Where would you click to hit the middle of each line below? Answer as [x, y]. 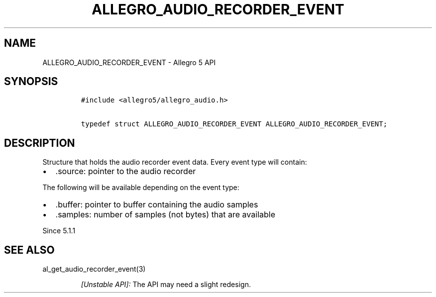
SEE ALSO [29, 250]
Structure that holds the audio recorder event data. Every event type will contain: [175, 162]
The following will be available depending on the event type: [141, 188]
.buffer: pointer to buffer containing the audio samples [157, 205]
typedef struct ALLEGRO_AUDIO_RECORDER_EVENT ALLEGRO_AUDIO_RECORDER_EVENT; [234, 124]
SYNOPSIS [31, 82]
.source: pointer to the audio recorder [126, 171]
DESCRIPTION [40, 143]
